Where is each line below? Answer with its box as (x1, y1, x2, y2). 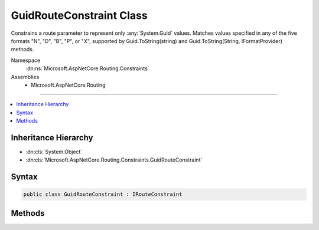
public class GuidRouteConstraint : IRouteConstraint (23, 191, 183, 198)
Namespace (11, 57, 41, 64)
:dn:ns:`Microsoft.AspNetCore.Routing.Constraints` (25, 65, 150, 72)
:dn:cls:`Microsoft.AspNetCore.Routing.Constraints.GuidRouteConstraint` (25, 156, 203, 163)
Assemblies (11, 73, 40, 80)
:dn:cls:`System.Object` (25, 148, 83, 155)
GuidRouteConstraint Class (11, 9, 148, 22)
